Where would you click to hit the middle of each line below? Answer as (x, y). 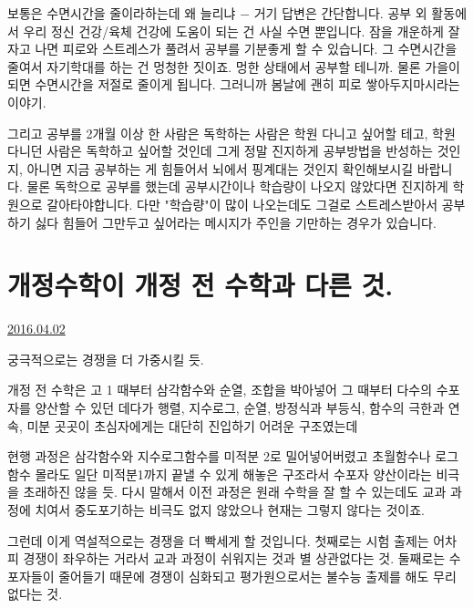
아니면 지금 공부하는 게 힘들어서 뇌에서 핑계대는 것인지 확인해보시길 (220, 168)
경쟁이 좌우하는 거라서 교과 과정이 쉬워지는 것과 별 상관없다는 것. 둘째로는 (234, 558)
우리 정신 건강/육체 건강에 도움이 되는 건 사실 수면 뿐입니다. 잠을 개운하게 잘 (242, 31)
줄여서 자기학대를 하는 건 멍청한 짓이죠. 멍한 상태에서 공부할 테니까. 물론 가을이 (234, 66)
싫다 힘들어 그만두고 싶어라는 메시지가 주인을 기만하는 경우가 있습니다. (236, 222)
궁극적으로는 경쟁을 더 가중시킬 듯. (106, 359)
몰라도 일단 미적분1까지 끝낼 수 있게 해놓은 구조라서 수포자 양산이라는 (233, 474)
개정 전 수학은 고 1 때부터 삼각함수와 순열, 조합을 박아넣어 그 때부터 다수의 (220, 390)
